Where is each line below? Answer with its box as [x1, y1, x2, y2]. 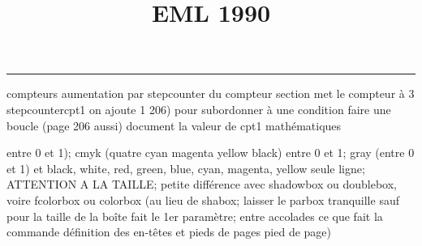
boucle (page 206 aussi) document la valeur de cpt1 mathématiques [6, 117, 342, 134]
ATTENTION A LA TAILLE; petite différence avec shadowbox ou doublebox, [6, 176, 397, 193]
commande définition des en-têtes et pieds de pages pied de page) [6, 223, 332, 240]
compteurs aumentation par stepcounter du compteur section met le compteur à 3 [6, 85, 415, 102]
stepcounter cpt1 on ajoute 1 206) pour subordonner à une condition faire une [6, 100, 391, 117]
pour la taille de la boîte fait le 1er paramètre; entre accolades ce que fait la [6, 207, 383, 224]
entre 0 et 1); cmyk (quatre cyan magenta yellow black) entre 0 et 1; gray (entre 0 [6, 144, 415, 161]
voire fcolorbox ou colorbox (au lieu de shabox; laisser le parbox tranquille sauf [6, 191, 399, 208]
